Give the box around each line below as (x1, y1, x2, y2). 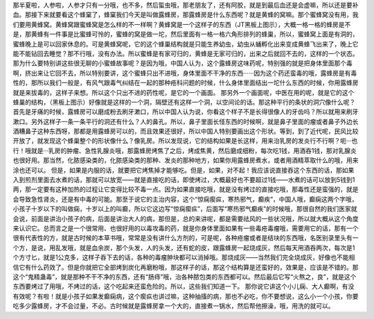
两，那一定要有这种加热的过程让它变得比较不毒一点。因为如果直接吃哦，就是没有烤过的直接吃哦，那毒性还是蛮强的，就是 (12, 185, 359, 193)
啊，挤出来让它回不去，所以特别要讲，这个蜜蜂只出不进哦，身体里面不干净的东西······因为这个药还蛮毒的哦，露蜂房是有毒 (12, 69, 357, 77)
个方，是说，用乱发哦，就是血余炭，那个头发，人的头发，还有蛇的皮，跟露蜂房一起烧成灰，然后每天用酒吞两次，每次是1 (12, 243, 355, 252)
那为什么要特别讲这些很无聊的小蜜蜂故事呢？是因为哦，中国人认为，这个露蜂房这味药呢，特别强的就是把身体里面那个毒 (12, 59, 353, 67)
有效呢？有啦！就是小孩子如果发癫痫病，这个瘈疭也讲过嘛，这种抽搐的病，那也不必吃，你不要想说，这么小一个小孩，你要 (12, 292, 359, 300)
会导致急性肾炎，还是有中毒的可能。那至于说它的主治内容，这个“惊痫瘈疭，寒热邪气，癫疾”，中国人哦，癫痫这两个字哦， (12, 195, 358, 203)
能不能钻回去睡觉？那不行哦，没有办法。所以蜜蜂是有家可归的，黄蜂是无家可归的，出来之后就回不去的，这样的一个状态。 (12, 49, 359, 58)
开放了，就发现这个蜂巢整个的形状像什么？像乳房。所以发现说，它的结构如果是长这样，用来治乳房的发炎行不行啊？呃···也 (12, 137, 358, 145)
